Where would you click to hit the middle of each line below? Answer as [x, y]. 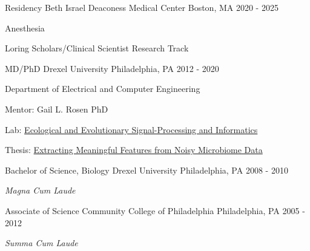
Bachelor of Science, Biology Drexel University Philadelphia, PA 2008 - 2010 [147, 170]
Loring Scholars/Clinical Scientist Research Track [97, 48]
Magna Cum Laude [40, 190]
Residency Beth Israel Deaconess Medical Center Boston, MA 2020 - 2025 [142, 7]
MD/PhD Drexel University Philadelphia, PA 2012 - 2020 [112, 68]
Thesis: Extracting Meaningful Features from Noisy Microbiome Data [134, 150]
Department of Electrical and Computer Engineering [103, 89]
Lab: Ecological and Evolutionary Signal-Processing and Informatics [131, 129]
